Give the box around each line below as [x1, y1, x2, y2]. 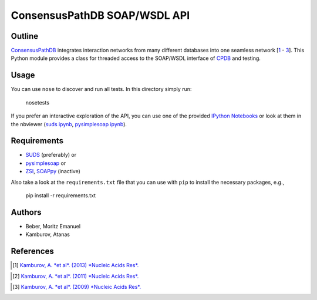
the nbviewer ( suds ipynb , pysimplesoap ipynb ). [11, 120, 127, 127]
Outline [11, 31, 38, 41]
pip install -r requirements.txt [25, 192, 96, 199]
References [11, 247, 54, 257]
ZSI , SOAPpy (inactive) [25, 168, 80, 175]
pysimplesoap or [25, 159, 66, 167]
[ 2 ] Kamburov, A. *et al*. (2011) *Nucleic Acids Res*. [12, 272, 139, 279]
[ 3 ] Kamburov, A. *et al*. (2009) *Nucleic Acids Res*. [12, 283, 141, 290]
